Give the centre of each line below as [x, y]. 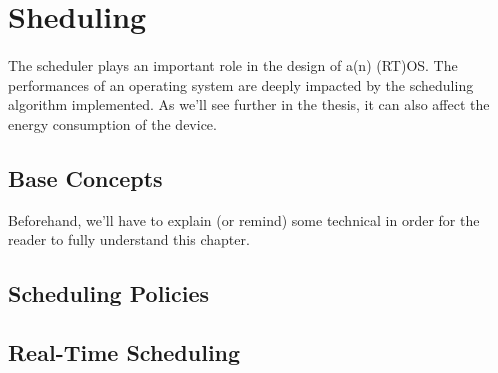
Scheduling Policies [109, 293]
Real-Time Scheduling [124, 351]
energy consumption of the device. [112, 123]
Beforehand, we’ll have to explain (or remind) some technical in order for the [244, 219]
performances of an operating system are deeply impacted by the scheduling [241, 84]
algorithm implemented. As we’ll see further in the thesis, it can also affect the [249, 104]
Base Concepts [85, 177]
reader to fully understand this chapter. [129, 239]
